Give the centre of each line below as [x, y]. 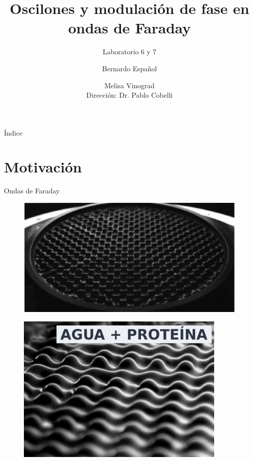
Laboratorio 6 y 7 [129, 52]
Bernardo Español [129, 68]
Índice [13, 132]
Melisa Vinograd [129, 85]
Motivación [43, 167]
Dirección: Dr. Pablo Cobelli [129, 95]
